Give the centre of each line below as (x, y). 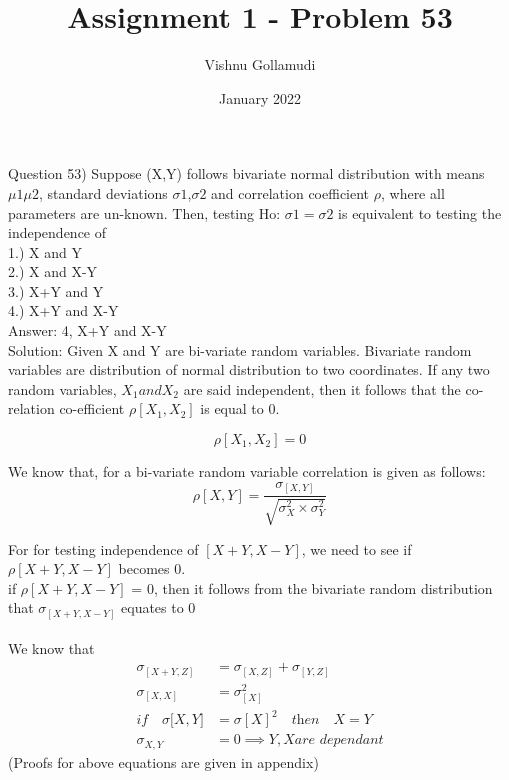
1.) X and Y (45, 251)
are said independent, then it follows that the (322, 388)
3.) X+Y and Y (56, 290)
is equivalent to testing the (420, 212)
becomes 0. (152, 568)
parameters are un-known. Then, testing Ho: (144, 212)
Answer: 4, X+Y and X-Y (87, 330)
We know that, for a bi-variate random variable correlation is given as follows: (247, 471)
